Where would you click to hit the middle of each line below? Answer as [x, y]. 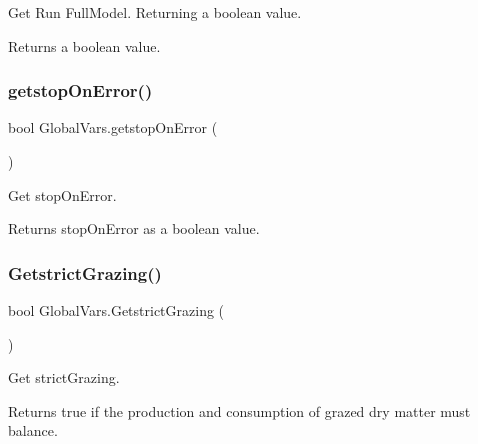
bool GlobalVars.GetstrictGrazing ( [116, 310]
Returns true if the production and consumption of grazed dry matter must [239, 410]
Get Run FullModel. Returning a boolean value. [155, 12]
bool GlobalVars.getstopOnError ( [113, 127]
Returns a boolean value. [84, 45]
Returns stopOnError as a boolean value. [134, 228]
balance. [33, 430]
